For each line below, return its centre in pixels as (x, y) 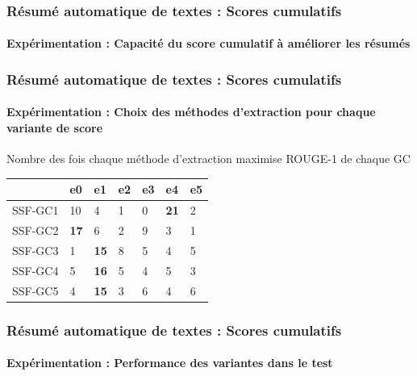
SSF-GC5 (35, 290)
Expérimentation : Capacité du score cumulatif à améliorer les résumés (208, 43)
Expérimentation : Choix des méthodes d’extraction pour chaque (191, 112)
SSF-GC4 (35, 270)
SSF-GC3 (35, 250)
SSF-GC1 (35, 210)
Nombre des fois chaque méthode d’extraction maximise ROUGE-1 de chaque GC (208, 159)
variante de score (55, 128)
